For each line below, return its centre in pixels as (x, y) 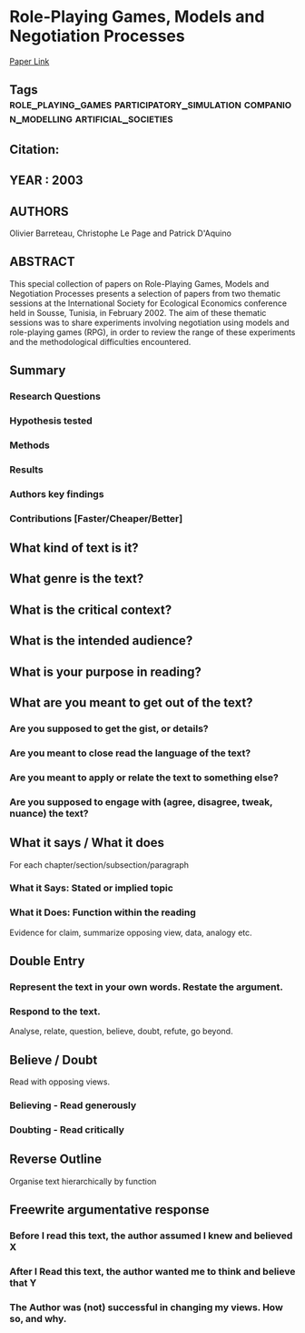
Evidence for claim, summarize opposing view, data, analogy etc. (131, 932)
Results (26, 469)
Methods (30, 445)
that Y (23, 1283)
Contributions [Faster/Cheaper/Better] (96, 518)
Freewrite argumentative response (109, 1210)
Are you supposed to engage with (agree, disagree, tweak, (141, 801)
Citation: (34, 149)
